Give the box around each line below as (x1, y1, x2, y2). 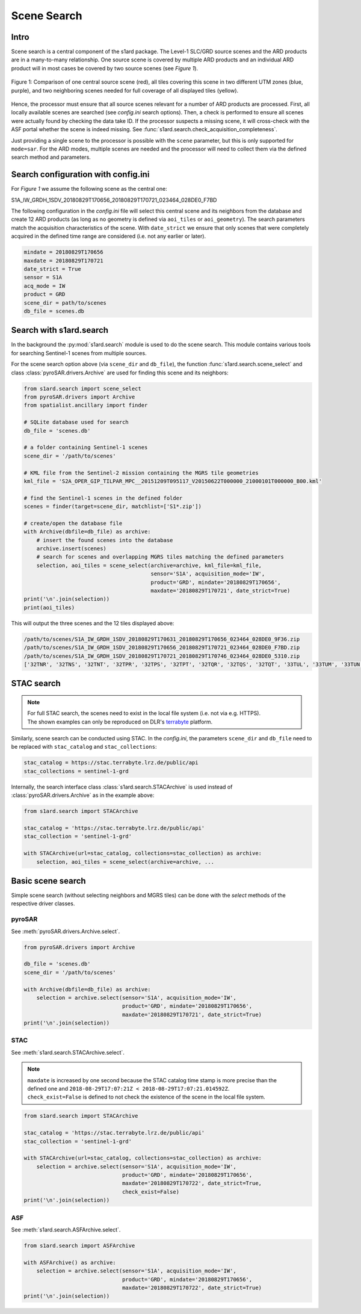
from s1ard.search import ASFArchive (23, 1242, 135, 1249)
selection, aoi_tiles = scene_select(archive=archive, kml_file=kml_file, (36, 562, 262, 569)
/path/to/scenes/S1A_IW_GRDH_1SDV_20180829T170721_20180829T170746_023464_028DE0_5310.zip (23, 652, 300, 659)
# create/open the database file (23, 519, 123, 527)
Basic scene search (11, 876, 87, 886)
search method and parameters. (11, 153, 91, 161)
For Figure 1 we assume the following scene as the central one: (11, 185, 168, 193)
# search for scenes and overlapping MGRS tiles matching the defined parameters (36, 554, 284, 560)
